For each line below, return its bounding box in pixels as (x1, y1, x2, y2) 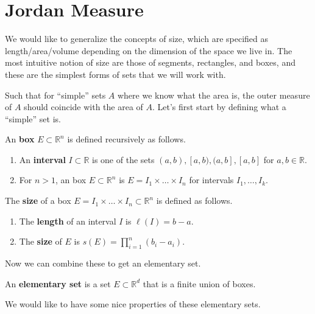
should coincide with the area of (24, 100, 143, 113)
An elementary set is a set (5, 277, 111, 290)
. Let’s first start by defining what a (152, 100, 286, 113)
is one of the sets (92, 153, 155, 166)
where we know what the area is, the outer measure (117, 88, 310, 101)
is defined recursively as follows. (67, 133, 186, 145)
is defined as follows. (156, 194, 233, 207)
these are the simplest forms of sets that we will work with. (5, 68, 226, 80)
